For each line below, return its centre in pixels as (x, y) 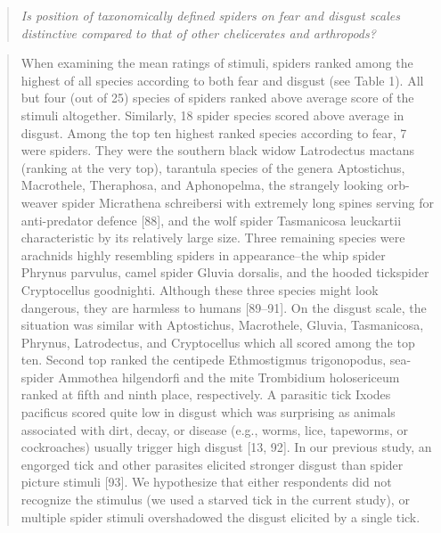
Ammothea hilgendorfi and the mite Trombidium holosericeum (229, 377)
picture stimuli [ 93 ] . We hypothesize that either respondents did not (206, 482)
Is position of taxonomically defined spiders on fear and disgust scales (211, 15)
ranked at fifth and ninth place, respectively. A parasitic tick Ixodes (206, 394)
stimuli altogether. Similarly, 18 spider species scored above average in (212, 115)
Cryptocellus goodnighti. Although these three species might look (200, 289)
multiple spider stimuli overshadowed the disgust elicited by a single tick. (220, 517)
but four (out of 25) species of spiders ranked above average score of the (217, 98)
